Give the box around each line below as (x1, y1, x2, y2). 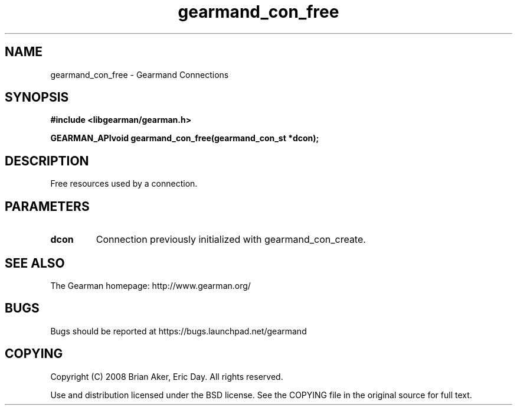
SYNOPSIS (5, 90, 69, 105)
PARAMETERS (5, 199, 90, 214)
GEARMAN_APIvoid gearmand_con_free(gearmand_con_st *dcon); (50, 133, 319, 144)
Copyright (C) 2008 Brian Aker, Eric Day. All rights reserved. (50, 371, 283, 382)
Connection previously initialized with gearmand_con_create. (96, 233, 366, 246)
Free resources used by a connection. (50, 178, 198, 189)
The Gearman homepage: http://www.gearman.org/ (50, 280, 251, 291)
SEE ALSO (5, 255, 65, 271)
